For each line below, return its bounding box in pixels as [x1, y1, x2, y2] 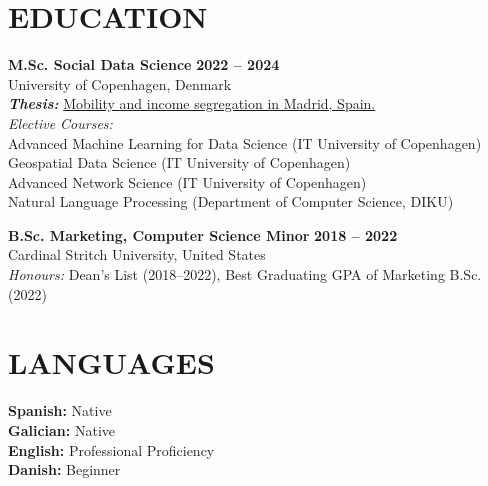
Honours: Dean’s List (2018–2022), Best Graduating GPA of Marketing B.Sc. [8, 264, 482, 285]
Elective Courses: [8, 112, 113, 133]
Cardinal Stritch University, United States [8, 244, 266, 265]
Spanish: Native [8, 400, 112, 421]
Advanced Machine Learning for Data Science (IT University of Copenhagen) [8, 132, 482, 153]
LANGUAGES [8, 342, 215, 383]
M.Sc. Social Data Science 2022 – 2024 [8, 54, 280, 75]
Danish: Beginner [8, 459, 121, 480]
